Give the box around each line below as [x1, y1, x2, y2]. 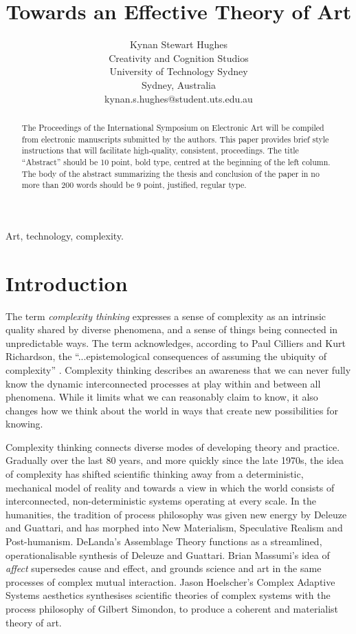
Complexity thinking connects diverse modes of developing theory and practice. [5, 439, 340, 454]
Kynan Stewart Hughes [129, 37, 228, 52]
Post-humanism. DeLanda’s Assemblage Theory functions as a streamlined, [5, 534, 322, 549]
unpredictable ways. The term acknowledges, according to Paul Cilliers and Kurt [5, 335, 346, 350]
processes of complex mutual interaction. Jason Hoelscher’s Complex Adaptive [5, 574, 335, 589]
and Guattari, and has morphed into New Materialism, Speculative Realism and [5, 520, 343, 535]
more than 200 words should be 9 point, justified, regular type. [21, 179, 247, 191]
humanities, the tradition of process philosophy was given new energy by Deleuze [5, 507, 347, 521]
